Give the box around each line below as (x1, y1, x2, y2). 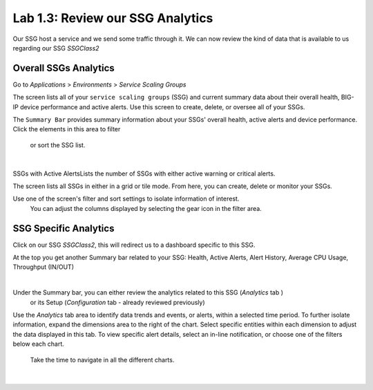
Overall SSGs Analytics (12, 62, 115, 74)
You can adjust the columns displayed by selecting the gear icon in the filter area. (30, 204, 262, 212)
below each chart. (12, 340, 65, 349)
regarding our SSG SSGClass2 (12, 44, 99, 52)
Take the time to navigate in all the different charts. (30, 355, 175, 364)
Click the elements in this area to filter (12, 125, 121, 133)
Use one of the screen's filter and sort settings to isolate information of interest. (12, 194, 240, 203)
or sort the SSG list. (30, 140, 86, 149)
